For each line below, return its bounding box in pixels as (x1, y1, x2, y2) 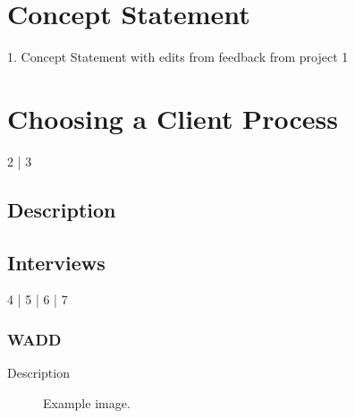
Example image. (43, 393, 131, 412)
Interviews (7, 248, 106, 276)
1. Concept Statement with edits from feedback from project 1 (7, 47, 349, 66)
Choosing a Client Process (7, 99, 338, 136)
